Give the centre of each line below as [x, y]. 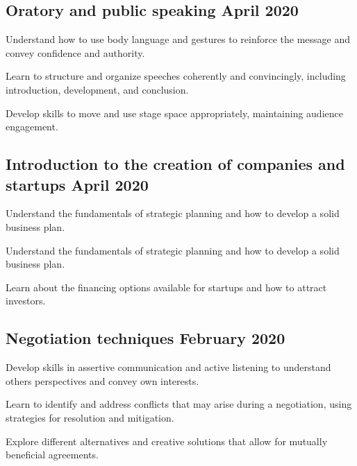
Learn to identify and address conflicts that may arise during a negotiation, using [179, 404]
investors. [26, 301]
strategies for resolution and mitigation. [90, 417]
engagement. [32, 127]
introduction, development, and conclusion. [97, 89]
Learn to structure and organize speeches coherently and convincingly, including [176, 76]
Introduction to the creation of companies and [175, 164]
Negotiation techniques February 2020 [146, 338]
